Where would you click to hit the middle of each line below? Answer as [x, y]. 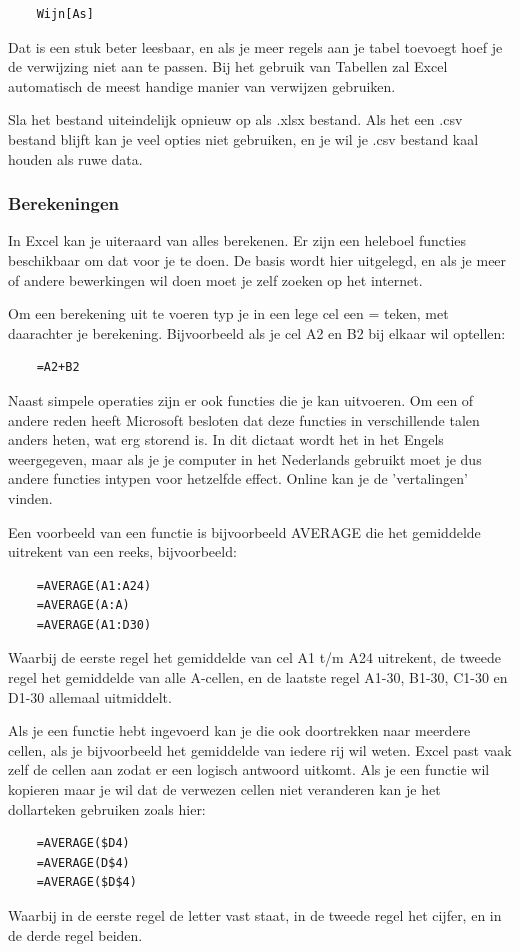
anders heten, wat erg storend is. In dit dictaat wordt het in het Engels [226, 439]
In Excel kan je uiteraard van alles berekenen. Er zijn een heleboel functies [237, 240]
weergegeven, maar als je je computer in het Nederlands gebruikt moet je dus [245, 458]
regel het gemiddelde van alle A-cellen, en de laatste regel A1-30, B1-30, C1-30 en [258, 677]
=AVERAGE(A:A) [83, 605]
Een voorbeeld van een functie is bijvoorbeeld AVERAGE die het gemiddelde [244, 531]
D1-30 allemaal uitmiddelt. [90, 696]
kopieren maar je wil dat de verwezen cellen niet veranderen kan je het [224, 789]
